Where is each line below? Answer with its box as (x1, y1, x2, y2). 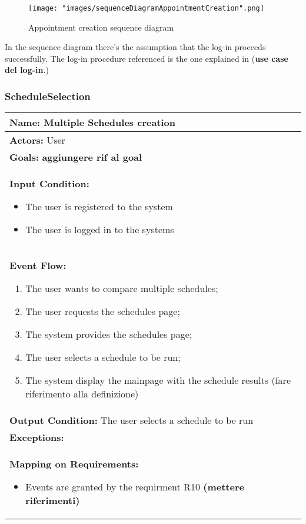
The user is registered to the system (25, 200, 173, 214)
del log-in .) (5, 64, 49, 76)
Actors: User (9, 133, 65, 147)
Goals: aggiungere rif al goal (9, 150, 142, 164)
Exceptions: (9, 430, 64, 445)
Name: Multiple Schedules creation (9, 115, 176, 130)
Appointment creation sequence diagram (28, 21, 174, 33)
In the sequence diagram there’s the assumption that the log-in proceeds (5, 41, 266, 53)
